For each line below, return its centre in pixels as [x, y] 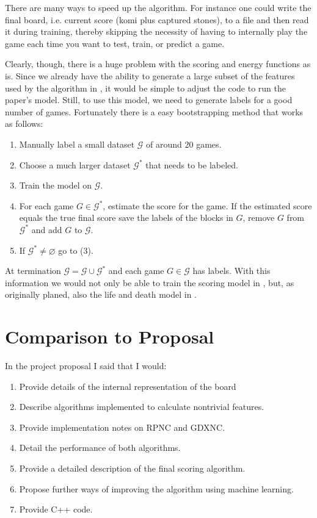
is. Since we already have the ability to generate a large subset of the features [150, 75]
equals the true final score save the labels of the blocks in [126, 218]
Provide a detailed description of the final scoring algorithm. [132, 468]
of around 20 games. [184, 144]
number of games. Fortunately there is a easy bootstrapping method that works [154, 111]
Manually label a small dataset [77, 144]
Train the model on [56, 185]
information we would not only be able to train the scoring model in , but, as [150, 282]
